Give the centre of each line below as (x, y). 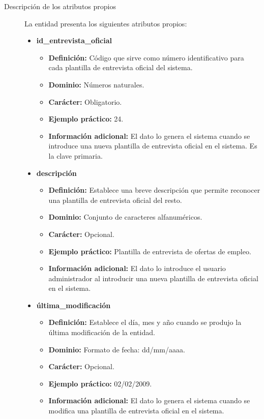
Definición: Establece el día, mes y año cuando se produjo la (145, 322)
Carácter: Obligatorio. (85, 101)
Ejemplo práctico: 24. (86, 119)
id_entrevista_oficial (74, 40)
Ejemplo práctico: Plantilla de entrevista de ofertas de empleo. (150, 251)
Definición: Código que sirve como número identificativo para (146, 57)
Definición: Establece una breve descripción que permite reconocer (154, 190)
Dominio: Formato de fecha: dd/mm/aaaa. (117, 349)
